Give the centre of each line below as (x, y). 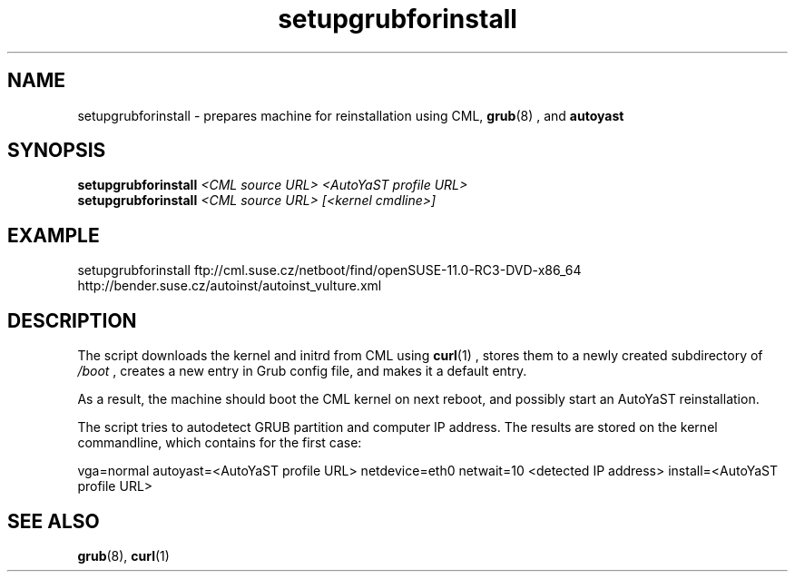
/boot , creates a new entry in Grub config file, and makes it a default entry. (302, 371)
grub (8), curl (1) (123, 555)
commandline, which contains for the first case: (220, 443)
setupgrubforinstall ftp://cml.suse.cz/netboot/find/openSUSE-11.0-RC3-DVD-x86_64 (329, 270)
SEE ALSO (54, 521)
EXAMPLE (54, 235)
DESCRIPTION (72, 320)
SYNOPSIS (57, 151)
